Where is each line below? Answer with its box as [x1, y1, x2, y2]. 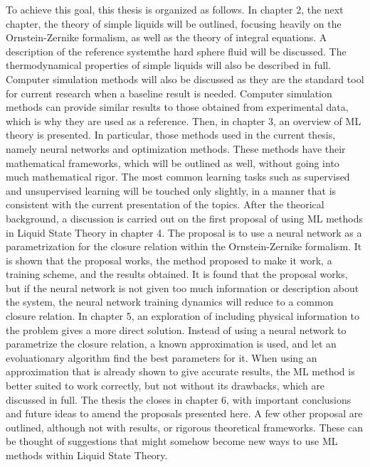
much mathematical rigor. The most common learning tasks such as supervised [6, 169, 350, 184]
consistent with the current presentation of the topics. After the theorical [6, 197, 324, 212]
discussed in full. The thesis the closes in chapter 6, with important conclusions [6, 392, 351, 407]
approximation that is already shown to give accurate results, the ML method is [6, 364, 355, 379]
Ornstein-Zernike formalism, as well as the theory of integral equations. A [6, 30, 327, 45]
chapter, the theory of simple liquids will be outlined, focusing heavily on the [6, 16, 342, 31]
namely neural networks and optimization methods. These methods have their [6, 141, 346, 156]
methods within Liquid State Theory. [6, 448, 168, 462]
